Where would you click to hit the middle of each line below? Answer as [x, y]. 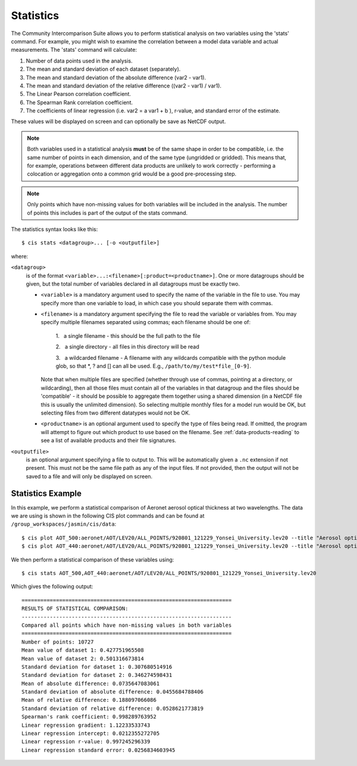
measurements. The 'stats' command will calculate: [74, 50]
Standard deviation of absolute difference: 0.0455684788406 [112, 692]
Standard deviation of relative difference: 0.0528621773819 [112, 708]
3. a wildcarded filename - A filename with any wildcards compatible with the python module [171, 357]
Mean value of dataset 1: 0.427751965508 [83, 650]
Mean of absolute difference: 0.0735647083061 [91, 683]
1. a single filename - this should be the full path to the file [128, 335]
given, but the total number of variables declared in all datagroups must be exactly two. [133, 284]
